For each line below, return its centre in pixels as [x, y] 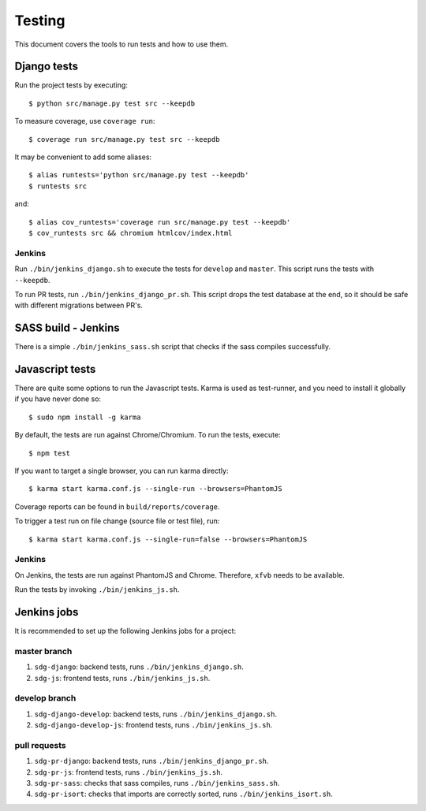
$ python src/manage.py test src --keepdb [112, 103]
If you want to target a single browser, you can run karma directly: [121, 471]
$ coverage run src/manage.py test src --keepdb [124, 139]
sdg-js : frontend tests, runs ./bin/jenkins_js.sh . [122, 678]
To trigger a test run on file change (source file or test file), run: [117, 521]
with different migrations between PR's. [79, 305]
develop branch [45, 698]
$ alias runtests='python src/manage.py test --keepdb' [139, 175]
